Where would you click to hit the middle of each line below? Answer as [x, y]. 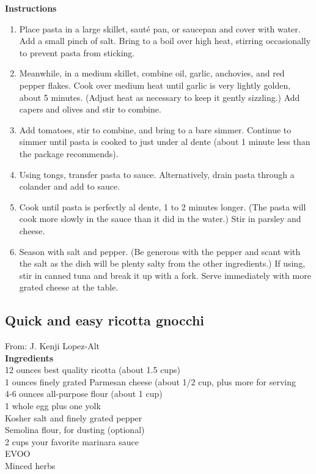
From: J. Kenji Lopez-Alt [53, 346]
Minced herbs [30, 466]
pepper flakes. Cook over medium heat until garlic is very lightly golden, [155, 85]
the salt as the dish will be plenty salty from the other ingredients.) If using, [162, 263]
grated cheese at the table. [69, 287]
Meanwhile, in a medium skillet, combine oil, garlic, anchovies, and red [152, 73]
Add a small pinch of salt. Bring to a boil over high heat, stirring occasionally [165, 41]
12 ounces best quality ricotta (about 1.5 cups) [93, 370]
